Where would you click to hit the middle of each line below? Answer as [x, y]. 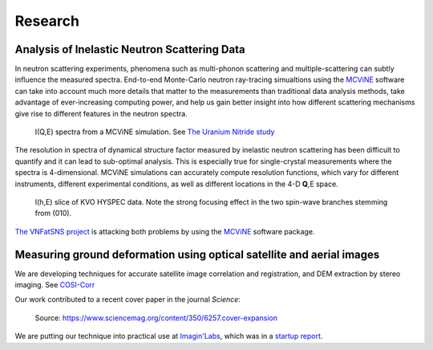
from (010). [53, 214]
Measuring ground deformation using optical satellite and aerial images [197, 254]
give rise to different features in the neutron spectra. [101, 113]
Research [47, 21]
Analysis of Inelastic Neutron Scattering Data [130, 49]
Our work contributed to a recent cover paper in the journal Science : [127, 299]
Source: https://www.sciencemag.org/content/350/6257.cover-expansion [156, 318]
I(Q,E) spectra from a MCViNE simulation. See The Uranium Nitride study [155, 132]
